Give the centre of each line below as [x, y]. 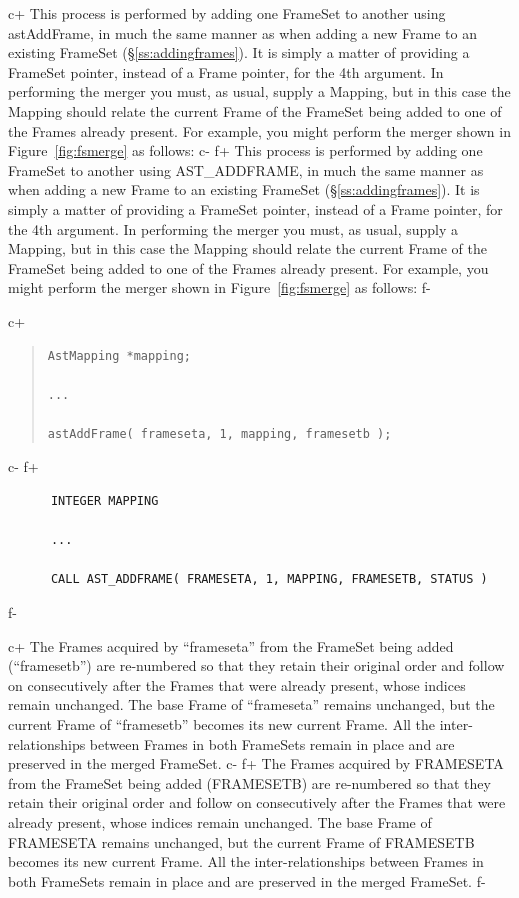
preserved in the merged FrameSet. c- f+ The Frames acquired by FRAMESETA [256, 763]
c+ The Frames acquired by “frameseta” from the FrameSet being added [231, 645]
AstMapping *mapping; [119, 355]
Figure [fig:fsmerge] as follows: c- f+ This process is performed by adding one [245, 150]
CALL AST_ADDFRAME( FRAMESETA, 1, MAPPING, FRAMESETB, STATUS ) [269, 579]
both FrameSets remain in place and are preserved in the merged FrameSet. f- [247, 880]
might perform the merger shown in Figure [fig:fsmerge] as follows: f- [219, 287]
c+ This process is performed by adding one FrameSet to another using [227, 13]
